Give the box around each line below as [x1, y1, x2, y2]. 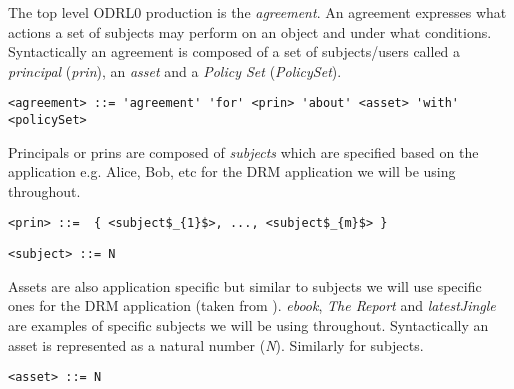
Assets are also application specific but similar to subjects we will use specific [8, 275, 482, 296]
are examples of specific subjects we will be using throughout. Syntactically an [8, 314, 489, 335]
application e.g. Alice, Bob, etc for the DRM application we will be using [8, 161, 456, 182]
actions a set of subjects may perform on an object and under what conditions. [8, 21, 492, 42]
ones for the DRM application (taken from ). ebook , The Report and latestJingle [8, 295, 496, 316]
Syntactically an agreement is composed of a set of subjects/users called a [8, 41, 461, 62]
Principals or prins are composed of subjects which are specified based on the [8, 141, 479, 162]
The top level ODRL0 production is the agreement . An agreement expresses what [8, 2, 507, 22]
